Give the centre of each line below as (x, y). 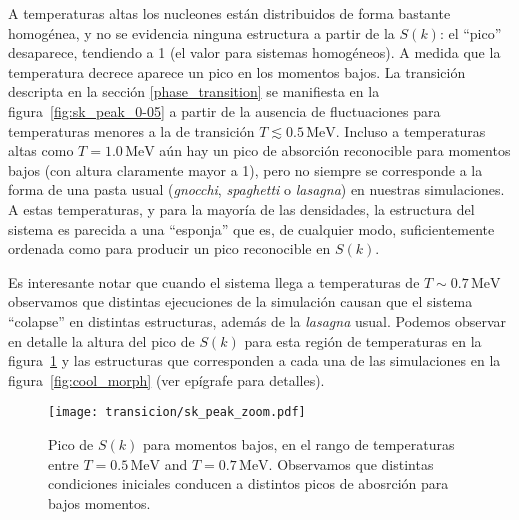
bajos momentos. (99, 502)
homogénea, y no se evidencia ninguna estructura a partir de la (201, 32)
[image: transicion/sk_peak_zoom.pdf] (177, 412)
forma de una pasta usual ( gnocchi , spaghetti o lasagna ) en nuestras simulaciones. (256, 189)
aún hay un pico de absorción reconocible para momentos (335, 150)
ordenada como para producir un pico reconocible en (169, 248)
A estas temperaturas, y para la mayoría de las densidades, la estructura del (241, 208)
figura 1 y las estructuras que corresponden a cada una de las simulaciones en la (254, 360)
